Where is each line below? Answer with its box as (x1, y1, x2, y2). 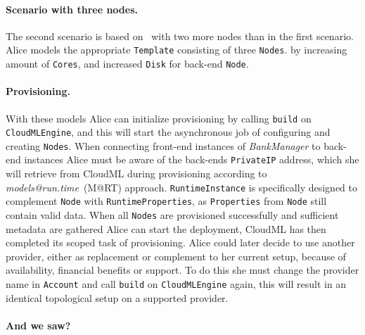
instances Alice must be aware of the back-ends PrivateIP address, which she (24, 152, 359, 167)
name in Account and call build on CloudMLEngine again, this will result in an (6, 277, 347, 291)
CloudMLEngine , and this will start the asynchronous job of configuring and (6, 125, 331, 139)
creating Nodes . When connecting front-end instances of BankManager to (6, 138, 321, 153)
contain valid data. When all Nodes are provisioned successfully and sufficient (6, 208, 339, 222)
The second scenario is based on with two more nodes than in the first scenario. (6, 28, 354, 43)
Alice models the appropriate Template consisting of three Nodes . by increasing (6, 42, 347, 57)
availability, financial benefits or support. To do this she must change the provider (6, 263, 359, 277)
